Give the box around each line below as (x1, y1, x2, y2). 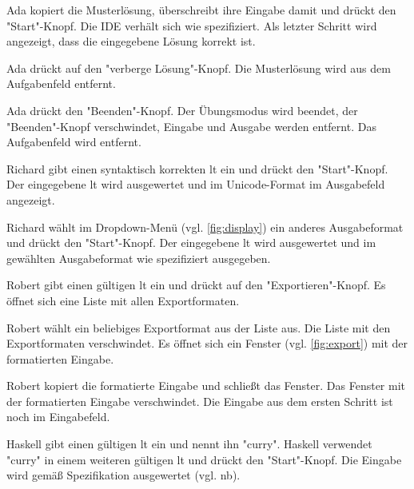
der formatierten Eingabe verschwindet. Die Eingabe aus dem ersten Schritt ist (6, 392, 393, 409)
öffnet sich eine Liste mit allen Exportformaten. (6, 292, 240, 308)
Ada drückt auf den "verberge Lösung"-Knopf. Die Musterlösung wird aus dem (6, 59, 391, 76)
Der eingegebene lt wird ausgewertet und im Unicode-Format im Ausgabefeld (6, 176, 385, 193)
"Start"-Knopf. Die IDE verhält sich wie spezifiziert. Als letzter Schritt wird (6, 17, 377, 34)
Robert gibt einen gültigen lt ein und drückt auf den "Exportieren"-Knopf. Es (6, 276, 386, 293)
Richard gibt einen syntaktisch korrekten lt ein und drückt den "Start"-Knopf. (6, 160, 388, 177)
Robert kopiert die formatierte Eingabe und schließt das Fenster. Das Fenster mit (6, 377, 406, 394)
